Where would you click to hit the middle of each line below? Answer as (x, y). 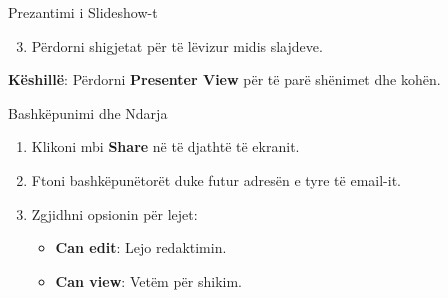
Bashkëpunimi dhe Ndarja (88, 112)
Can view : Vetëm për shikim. (149, 280)
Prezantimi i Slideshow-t (83, 12)
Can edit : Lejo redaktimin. (141, 247)
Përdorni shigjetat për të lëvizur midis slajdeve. (177, 45)
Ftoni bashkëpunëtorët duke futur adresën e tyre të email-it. (216, 179)
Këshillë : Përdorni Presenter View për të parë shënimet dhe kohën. (224, 79)
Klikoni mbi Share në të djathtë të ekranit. (165, 146)
